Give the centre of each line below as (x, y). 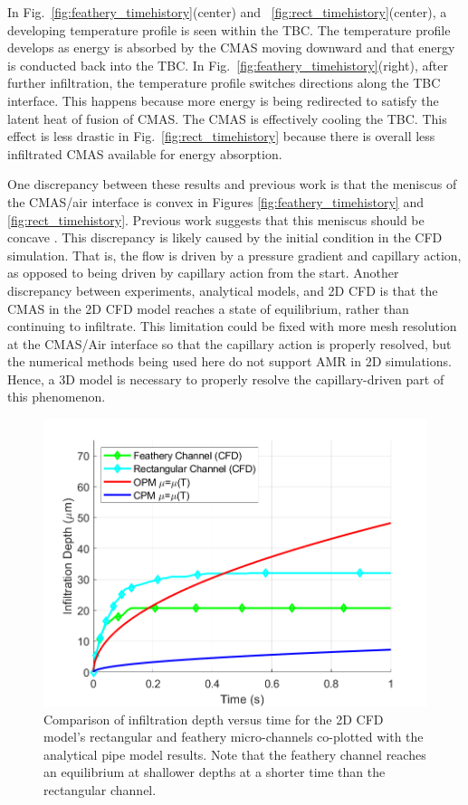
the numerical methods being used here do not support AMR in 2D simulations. (229, 361)
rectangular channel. (100, 789)
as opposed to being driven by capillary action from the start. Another (203, 273)
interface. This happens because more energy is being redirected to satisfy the (223, 100)
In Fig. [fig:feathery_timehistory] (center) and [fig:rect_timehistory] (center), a (227, 12)
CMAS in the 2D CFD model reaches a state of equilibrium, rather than (208, 308)
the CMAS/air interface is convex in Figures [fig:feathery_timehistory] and (215, 201)
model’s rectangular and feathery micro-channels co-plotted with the (234, 737)
